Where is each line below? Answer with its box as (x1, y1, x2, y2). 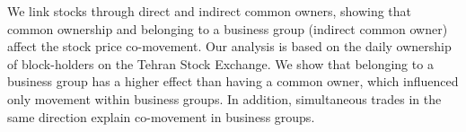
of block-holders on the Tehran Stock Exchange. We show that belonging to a (7, 54, 434, 73)
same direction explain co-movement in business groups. (7, 107, 315, 126)
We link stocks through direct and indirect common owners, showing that (7, 2, 412, 20)
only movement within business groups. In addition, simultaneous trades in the (7, 89, 442, 108)
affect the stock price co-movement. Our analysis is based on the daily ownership (7, 37, 452, 56)
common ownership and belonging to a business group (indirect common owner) (7, 19, 448, 38)
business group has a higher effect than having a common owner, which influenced (7, 72, 459, 91)
